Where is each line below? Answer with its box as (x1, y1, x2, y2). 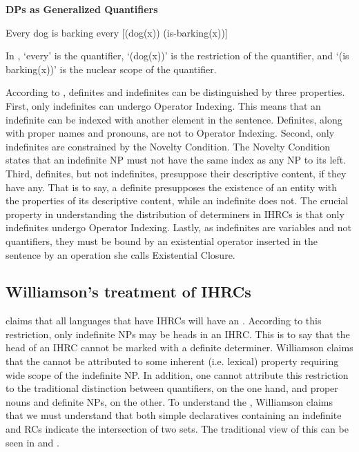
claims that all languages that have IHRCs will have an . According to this (6, 313, 322, 328)
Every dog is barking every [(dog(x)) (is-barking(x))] (6, 25, 228, 39)
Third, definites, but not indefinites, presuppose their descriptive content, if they (6, 166, 347, 180)
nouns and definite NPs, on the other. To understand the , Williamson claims (6, 394, 333, 409)
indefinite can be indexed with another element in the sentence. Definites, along (6, 112, 342, 126)
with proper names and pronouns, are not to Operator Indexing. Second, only (6, 126, 335, 140)
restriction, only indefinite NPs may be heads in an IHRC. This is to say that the (6, 326, 350, 341)
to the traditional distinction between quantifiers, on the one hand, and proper (6, 381, 338, 395)
